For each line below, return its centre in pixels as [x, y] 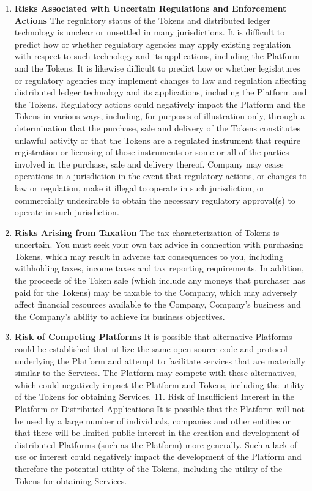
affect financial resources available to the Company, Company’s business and [158, 304]
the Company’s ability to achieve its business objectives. [120, 316]
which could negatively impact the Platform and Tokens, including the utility [159, 384]
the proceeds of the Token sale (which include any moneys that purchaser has [160, 280]
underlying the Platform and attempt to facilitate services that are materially [160, 360]
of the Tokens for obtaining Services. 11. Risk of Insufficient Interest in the [154, 397]
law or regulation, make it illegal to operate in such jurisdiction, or [139, 187]
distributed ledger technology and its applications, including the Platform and [161, 92]
